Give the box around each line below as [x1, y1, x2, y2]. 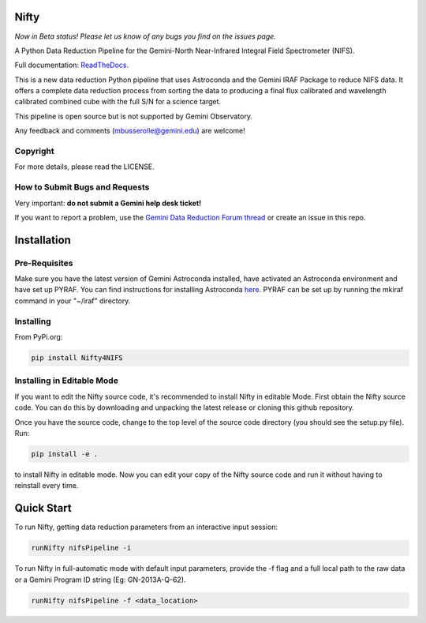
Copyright [14, 146, 54, 157]
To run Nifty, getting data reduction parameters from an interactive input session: [14, 522, 278, 532]
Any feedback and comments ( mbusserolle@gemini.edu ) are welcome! [14, 126, 245, 136]
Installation [14, 233, 71, 246]
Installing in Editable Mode [14, 375, 118, 386]
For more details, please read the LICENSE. [14, 162, 155, 171]
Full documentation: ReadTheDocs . [14, 60, 129, 70]
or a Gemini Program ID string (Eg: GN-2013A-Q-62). [14, 575, 186, 584]
